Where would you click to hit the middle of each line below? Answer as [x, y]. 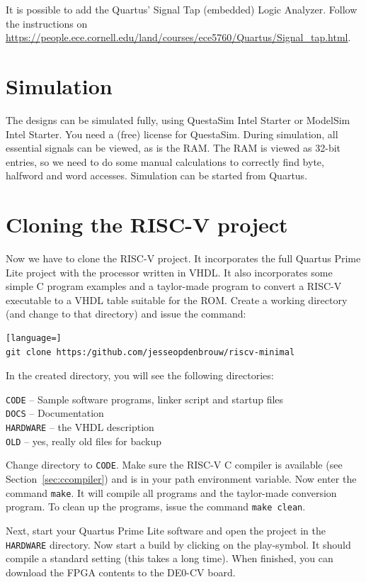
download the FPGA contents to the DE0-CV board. [121, 572]
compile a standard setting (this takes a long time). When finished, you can [170, 558]
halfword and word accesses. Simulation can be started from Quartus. [157, 175]
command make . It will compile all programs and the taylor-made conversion [171, 492]
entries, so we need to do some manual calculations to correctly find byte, [165, 161]
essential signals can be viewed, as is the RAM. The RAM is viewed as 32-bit [173, 148]
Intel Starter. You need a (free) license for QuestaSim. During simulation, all [172, 134]
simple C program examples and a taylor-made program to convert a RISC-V [174, 286]
